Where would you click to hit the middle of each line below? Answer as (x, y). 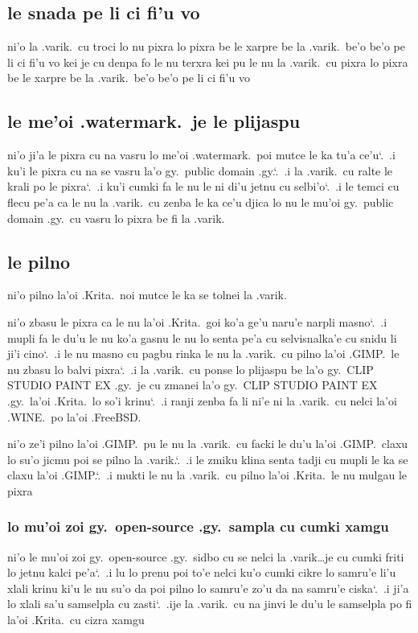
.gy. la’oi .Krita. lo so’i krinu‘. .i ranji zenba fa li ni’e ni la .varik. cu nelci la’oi (202, 400)
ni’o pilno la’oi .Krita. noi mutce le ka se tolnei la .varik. (147, 295)
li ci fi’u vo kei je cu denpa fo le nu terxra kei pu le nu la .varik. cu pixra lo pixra (208, 62)
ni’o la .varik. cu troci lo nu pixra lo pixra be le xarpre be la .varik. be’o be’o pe (206, 46)
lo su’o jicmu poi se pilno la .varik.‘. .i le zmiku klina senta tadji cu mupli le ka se (208, 459)
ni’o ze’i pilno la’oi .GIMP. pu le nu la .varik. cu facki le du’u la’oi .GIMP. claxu (208, 444)
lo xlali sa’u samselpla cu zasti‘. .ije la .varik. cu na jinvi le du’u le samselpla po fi (210, 604)
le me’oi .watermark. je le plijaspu (154, 121)
